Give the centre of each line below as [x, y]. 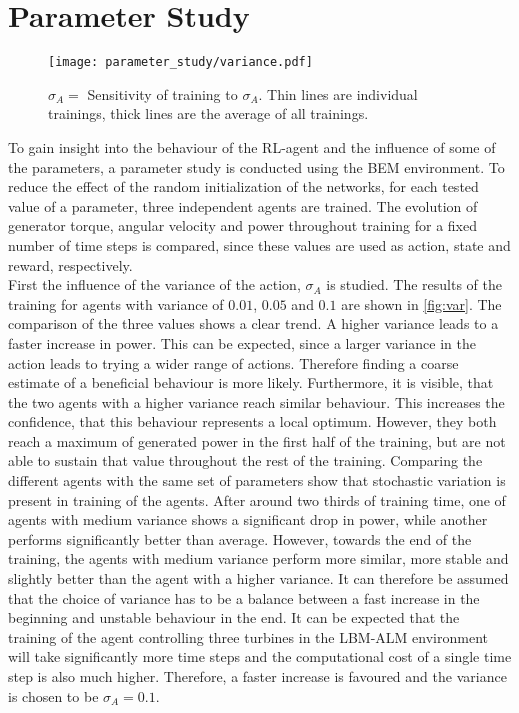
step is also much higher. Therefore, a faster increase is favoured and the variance [257, 676]
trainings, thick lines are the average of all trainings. [208, 113]
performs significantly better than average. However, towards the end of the [240, 538]
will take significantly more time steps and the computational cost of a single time [260, 656]
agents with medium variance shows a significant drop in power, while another [248, 519]
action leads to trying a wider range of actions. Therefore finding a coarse [233, 362]
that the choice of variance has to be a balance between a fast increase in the [244, 597]
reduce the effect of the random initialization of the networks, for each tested [243, 186]
